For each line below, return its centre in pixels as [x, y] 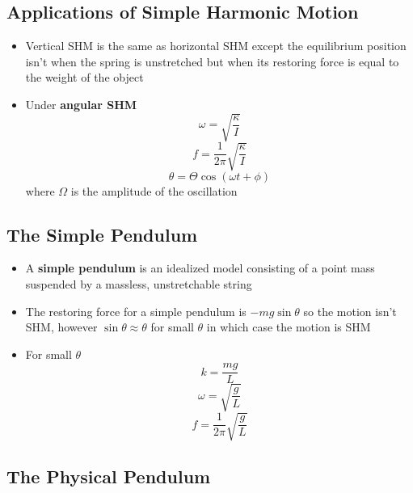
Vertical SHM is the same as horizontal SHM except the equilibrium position [216, 46]
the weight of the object [84, 77]
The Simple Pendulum [102, 234]
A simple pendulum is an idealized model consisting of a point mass [200, 268]
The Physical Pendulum [109, 476]
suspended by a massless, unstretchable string [139, 283]
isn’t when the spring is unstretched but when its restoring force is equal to [212, 61]
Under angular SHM [81, 104]
